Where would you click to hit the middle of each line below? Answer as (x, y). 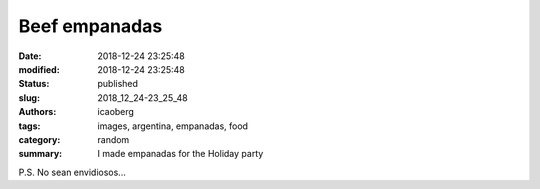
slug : (29, 97)
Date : (30, 56)
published (118, 84)
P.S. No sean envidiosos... (72, 172)
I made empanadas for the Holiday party (180, 154)
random (113, 139)
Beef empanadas (90, 26)
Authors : (37, 112)
